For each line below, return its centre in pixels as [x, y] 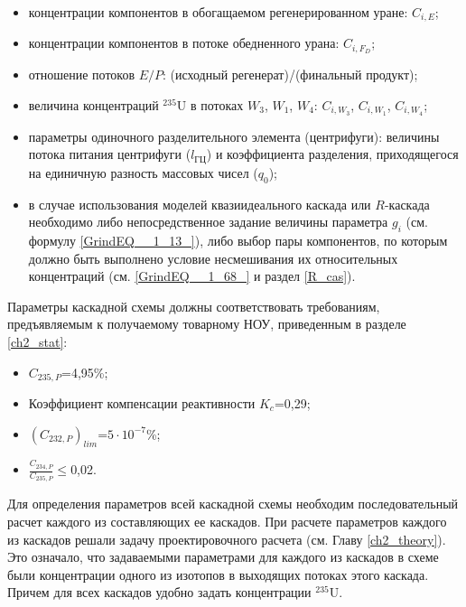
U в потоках [210, 104]
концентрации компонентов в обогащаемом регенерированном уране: [218, 12]
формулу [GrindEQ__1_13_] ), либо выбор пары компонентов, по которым [238, 240]
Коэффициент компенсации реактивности [142, 403]
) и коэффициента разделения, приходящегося [332, 154]
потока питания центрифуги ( [110, 154]
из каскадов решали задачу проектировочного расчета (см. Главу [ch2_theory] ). [227, 539]
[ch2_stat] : [37, 341]
